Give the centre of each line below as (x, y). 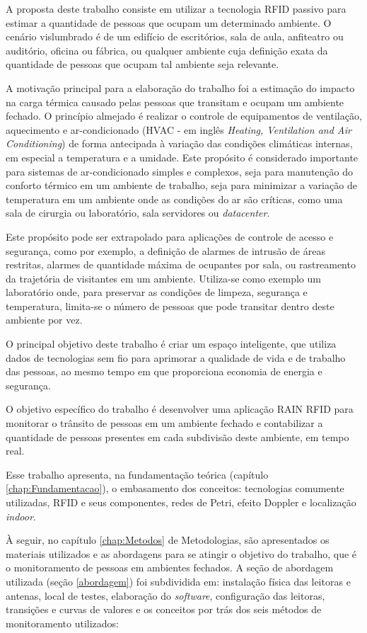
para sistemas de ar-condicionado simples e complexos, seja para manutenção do (179, 171)
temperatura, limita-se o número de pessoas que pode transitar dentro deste (170, 306)
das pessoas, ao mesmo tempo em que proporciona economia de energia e (164, 371)
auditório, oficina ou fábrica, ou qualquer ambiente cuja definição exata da (167, 50)
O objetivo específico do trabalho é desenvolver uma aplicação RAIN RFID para (180, 409)
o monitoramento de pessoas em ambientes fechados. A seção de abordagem (170, 568)
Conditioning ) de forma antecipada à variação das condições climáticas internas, (179, 143)
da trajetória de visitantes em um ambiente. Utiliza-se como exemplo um (163, 278)
